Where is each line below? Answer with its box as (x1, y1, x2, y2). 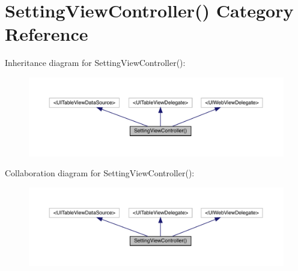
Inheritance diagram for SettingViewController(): (5, 56, 186, 69)
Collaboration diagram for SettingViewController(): (5, 167, 195, 179)
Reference (5, 22, 88, 46)
